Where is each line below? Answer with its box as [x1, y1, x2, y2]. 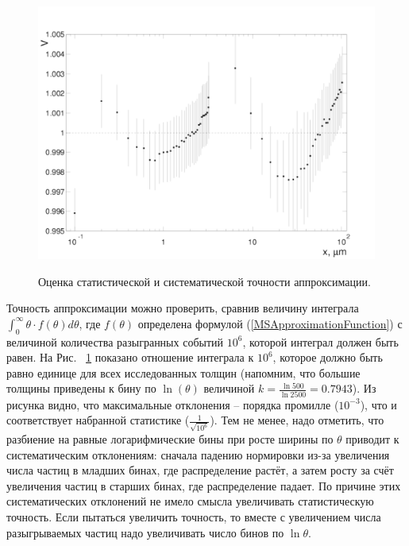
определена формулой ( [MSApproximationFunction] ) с [137, 315, 403, 331]
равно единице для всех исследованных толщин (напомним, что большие [6, 364, 361, 381]
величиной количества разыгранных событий [6, 333, 224, 350]
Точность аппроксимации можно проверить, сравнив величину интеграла [6, 300, 359, 316]
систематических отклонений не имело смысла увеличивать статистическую [6, 493, 374, 509]
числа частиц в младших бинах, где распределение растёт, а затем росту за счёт [6, 462, 394, 478]
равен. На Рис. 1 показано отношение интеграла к [6, 349, 254, 366]
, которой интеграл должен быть [242, 333, 399, 350]
